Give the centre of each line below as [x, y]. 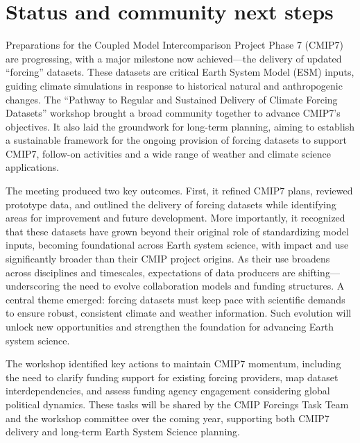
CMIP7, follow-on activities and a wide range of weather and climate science [168, 153]
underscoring [33, 286]
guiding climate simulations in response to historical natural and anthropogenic [174, 85]
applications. [33, 167]
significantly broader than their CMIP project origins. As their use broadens [168, 259]
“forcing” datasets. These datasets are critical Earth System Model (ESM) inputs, [180, 72]
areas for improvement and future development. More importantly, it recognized [175, 218]
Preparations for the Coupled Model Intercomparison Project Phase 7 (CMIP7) [175, 45]
